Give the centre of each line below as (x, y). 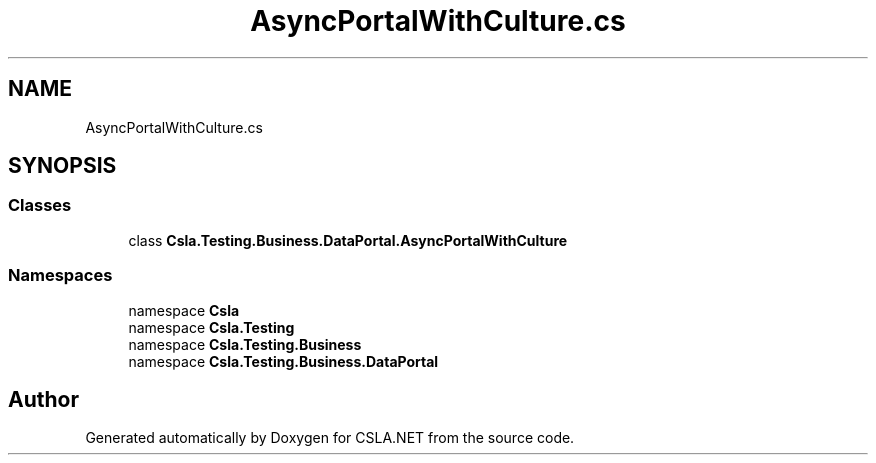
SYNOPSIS (62, 166)
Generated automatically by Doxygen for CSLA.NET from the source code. (330, 438)
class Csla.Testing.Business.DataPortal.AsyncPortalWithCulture (348, 240)
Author (43, 399)
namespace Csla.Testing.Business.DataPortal (283, 361)
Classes (40, 205)
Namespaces (60, 275)
